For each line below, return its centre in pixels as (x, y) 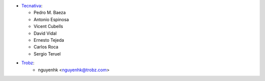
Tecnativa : (32, 6)
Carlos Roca (46, 47)
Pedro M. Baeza (50, 13)
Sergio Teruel (47, 54)
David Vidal (45, 33)
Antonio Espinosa (51, 19)
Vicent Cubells (48, 27)
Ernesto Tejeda (49, 40)
